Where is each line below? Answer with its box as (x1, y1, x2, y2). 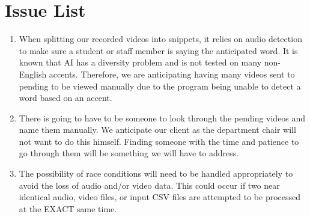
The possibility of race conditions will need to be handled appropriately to (19, 167, 293, 180)
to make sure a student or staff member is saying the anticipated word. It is (19, 44, 298, 57)
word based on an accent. (19, 91, 112, 104)
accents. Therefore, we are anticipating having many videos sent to (49, 67, 295, 80)
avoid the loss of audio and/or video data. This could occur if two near (19, 179, 280, 191)
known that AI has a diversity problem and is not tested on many (19, 56, 262, 69)
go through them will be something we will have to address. (19, 147, 239, 159)
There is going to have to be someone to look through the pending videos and (19, 111, 306, 124)
